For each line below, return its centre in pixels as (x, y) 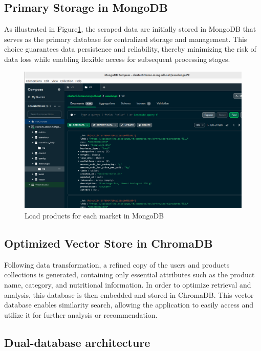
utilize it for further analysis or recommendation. (81, 314)
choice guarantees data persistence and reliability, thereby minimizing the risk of (130, 49)
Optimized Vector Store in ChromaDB (108, 243)
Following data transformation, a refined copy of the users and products (117, 264)
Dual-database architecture (77, 342)
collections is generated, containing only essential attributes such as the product (129, 275)
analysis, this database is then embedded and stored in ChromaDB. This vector (129, 294)
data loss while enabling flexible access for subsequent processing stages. (117, 59)
